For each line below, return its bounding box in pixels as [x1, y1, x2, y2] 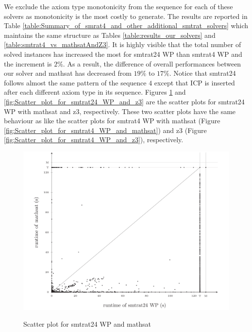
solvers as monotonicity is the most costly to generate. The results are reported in [4, 11, 248, 21]
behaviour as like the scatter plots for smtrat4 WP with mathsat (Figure [4, 116, 220, 126]
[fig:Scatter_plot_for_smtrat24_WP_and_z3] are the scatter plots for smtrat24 [4, 96, 245, 106]
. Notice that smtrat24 [169, 68, 236, 78]
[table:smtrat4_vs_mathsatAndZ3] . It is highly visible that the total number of [4, 39, 241, 50]
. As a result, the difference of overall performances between [63, 58, 241, 68]
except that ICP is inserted [154, 77, 235, 87]
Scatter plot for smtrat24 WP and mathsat [23, 319, 151, 329]
